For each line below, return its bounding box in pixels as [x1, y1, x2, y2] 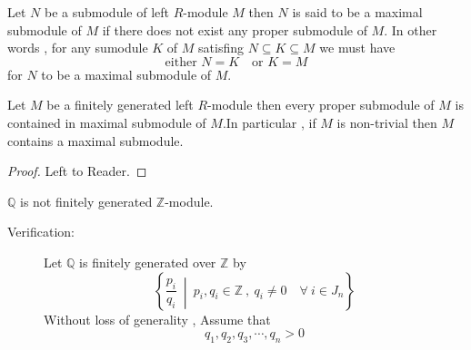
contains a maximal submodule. [7, 131, 184, 150]
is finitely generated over [79, 252, 216, 271]
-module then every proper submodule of [207, 95, 435, 114]
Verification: [7, 222, 75, 241]
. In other [384, 20, 437, 39]
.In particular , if [222, 112, 316, 131]
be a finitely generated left [46, 95, 194, 114]
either [165, 55, 197, 69]
